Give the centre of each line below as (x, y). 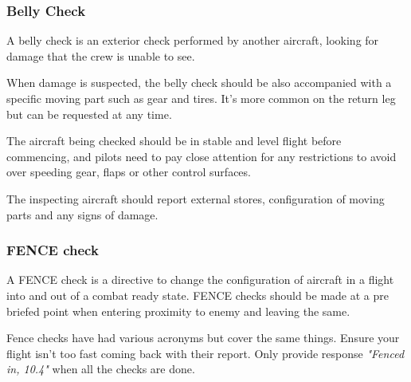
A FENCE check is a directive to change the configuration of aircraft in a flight (200, 280)
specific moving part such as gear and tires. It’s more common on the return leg (201, 98)
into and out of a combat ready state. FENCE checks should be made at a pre (198, 295)
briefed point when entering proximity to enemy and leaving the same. (178, 311)
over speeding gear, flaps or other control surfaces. (129, 172)
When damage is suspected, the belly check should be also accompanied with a (199, 83)
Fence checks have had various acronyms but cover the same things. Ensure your (203, 338)
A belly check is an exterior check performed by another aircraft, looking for (193, 40)
